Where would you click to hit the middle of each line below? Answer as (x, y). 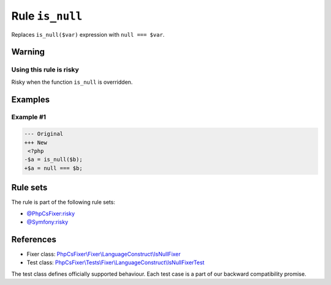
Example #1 (29, 117)
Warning (28, 52)
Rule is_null (47, 16)
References (34, 239)
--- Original (44, 134)
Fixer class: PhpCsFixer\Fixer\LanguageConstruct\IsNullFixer (104, 254)
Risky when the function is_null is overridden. (72, 82)
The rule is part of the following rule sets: (63, 202)
